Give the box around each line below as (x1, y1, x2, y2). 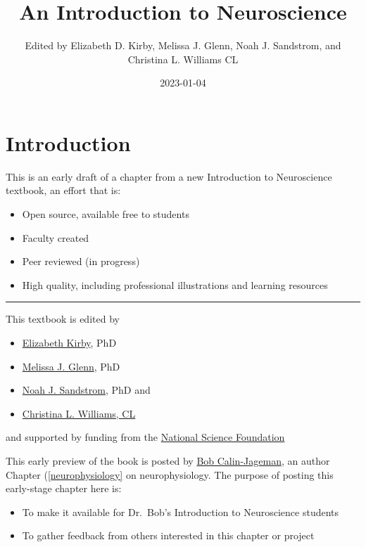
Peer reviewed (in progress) (22, 254, 140, 269)
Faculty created (22, 230, 89, 245)
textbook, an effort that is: (6, 183, 121, 198)
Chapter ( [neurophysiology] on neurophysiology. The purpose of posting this (6, 467, 334, 482)
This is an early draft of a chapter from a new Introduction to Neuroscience (6, 169, 332, 184)
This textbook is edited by (6, 311, 120, 326)
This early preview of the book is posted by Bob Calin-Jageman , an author (6, 453, 330, 468)
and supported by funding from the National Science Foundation (6, 430, 285, 444)
